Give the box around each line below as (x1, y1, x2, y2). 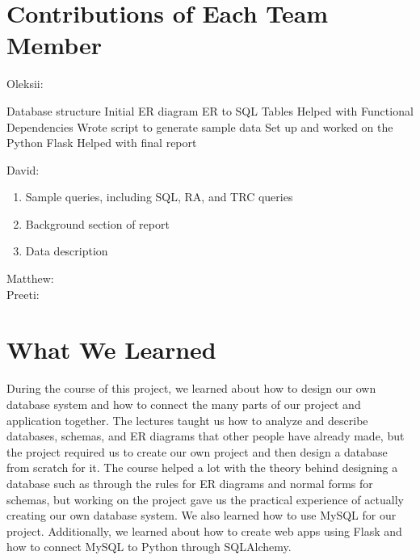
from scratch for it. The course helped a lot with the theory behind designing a (6, 459, 398, 476)
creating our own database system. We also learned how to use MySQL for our (6, 507, 397, 524)
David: (6, 161, 40, 178)
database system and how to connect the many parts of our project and (6, 395, 361, 412)
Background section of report (25, 215, 170, 232)
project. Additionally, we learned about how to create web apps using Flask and (6, 522, 402, 539)
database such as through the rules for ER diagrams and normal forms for (6, 474, 373, 491)
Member (6, 28, 103, 61)
